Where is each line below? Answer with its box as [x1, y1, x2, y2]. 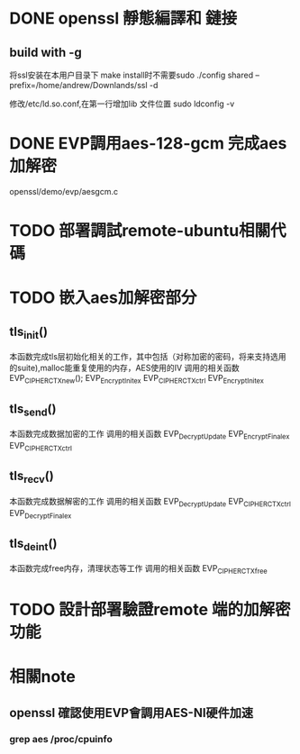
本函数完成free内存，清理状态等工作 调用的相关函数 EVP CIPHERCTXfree [9, 563, 268, 577]
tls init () [9, 323, 48, 341]
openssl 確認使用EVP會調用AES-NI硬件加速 [9, 704, 254, 721]
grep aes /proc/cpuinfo [9, 732, 113, 745]
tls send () [9, 401, 57, 419]
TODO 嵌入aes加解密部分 [9, 287, 197, 308]
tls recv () [9, 468, 54, 486]
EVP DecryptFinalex [9, 507, 72, 521]
